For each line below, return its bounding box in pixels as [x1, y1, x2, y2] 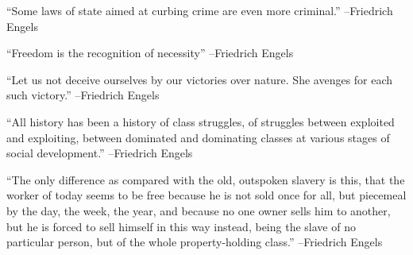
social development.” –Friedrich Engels [6, 145, 193, 161]
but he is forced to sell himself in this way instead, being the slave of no [6, 218, 356, 234]
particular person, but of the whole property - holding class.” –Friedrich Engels [6, 234, 383, 250]
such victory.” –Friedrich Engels [6, 87, 160, 103]
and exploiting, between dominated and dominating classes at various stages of [6, 129, 390, 145]
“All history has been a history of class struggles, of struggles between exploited [6, 113, 395, 129]
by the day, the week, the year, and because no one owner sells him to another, [6, 202, 391, 218]
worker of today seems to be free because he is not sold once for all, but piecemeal [6, 187, 407, 203]
